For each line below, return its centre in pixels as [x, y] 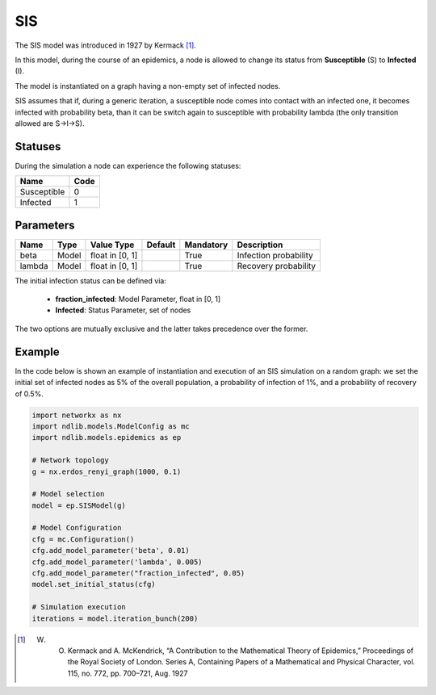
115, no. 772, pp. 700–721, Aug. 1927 [128, 673]
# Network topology [70, 461]
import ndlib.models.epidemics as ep [107, 438]
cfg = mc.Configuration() [83, 539]
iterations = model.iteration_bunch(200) [115, 618]
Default [161, 245]
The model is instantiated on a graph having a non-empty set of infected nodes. [148, 86]
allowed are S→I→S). [50, 123]
